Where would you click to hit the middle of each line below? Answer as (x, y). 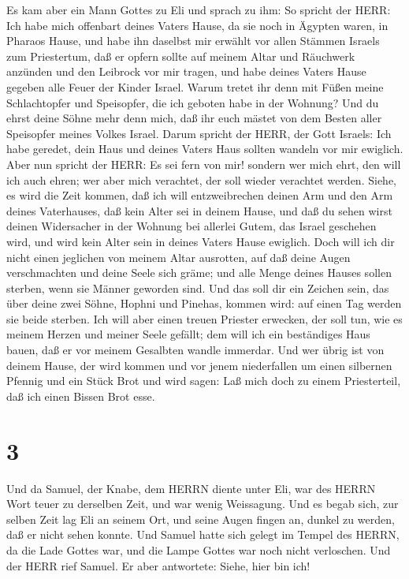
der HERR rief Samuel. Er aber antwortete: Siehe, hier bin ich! (158, 565)
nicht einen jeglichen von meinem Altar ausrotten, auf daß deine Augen (178, 257)
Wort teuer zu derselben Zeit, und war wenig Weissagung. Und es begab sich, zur (203, 504)
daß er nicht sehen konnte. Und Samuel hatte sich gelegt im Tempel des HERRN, (203, 534)
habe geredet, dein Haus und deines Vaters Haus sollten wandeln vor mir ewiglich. (205, 149)
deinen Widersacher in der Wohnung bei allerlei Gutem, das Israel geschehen (191, 226)
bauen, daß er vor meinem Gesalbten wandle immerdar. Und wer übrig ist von (195, 350)
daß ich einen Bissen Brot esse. (81, 396)
